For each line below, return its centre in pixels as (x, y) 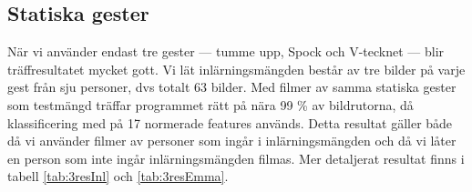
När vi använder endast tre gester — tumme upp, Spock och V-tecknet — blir (226, 51)
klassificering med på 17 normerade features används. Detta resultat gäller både (230, 122)
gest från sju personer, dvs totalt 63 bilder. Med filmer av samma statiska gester (232, 87)
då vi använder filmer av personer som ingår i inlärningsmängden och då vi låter (232, 141)
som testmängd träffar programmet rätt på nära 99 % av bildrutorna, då (210, 104)
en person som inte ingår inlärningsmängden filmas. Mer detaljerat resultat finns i (236, 158)
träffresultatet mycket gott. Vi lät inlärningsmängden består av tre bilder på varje (236, 69)
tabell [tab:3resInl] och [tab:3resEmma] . (118, 176)
